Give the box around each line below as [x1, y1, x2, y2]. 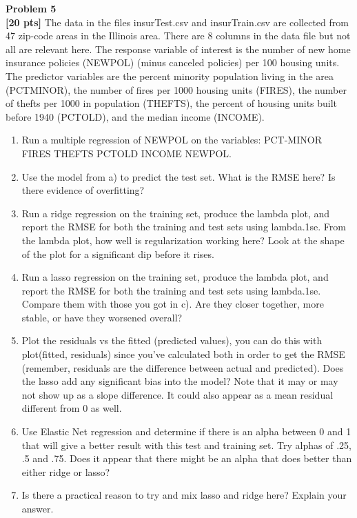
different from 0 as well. [21, 401, 122, 415]
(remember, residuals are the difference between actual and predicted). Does [21, 360, 344, 375]
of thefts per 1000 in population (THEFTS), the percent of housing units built [6, 96, 338, 110]
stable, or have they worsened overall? [21, 310, 183, 324]
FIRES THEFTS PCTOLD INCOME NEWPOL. [21, 146, 232, 160]
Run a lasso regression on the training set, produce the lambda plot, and [21, 270, 329, 284]
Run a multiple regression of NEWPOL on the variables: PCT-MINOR [21, 132, 322, 147]
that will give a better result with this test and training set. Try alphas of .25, [21, 437, 351, 452]
